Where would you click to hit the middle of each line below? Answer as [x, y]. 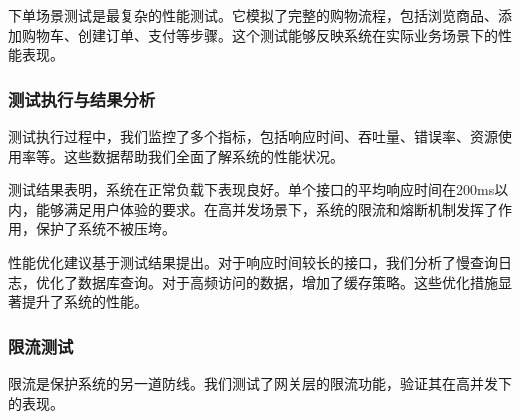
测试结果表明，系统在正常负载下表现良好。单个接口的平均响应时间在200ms [251, 189]
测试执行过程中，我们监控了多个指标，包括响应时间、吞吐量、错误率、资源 [253, 136]
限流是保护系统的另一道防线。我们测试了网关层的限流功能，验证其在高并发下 [260, 382]
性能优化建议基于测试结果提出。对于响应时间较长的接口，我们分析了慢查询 [253, 261]
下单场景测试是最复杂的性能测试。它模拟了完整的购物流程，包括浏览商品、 [253, 15]
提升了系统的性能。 [84, 301]
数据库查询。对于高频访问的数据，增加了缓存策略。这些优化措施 [287, 281]
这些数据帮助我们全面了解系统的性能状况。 [203, 155]
